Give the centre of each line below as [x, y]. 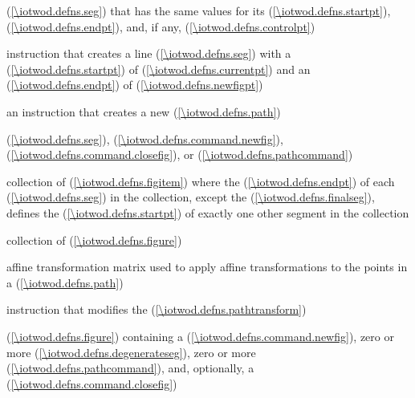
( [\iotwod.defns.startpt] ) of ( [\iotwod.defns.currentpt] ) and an [159, 69]
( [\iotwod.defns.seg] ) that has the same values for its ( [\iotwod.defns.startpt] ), [199, 10]
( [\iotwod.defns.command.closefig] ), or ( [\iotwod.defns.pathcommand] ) [180, 154]
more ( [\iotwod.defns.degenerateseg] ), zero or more [131, 352]
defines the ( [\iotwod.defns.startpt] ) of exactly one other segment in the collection [208, 212]
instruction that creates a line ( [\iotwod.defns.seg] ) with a [149, 53]
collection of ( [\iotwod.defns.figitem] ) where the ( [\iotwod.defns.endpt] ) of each [201, 181]
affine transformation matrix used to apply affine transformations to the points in [207, 267]
